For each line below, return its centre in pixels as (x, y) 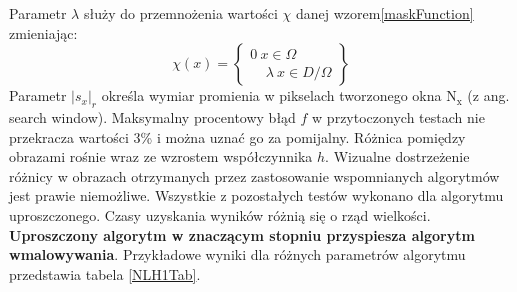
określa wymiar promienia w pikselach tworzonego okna (271, 95)
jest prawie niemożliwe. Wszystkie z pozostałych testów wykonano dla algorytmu (256, 195)
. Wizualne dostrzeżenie (397, 156)
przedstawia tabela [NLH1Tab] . (105, 273)
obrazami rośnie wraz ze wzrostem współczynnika (161, 156)
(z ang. (488, 95)
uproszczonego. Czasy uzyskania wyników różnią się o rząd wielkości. (220, 214)
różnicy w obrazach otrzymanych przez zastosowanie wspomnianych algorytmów (254, 175)
